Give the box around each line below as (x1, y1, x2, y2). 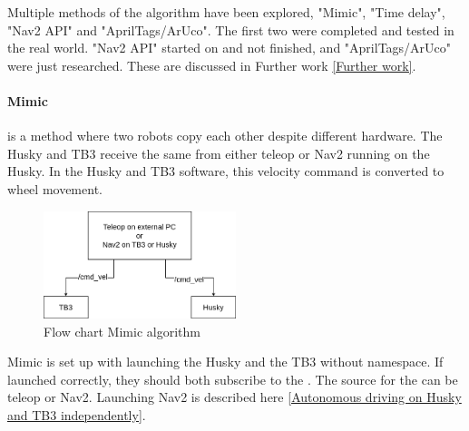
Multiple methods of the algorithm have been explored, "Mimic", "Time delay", (7, 3, 445, 21)
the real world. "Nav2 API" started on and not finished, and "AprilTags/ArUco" (7, 38, 452, 57)
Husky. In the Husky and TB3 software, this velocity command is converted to (7, 162, 445, 181)
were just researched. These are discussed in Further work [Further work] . (7, 55, 416, 74)
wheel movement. (7, 179, 103, 198)
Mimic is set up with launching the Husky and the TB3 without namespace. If (7, 352, 444, 371)
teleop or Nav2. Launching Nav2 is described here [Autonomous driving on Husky (7, 387, 462, 407)
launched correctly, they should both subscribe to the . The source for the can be (7, 369, 458, 388)
